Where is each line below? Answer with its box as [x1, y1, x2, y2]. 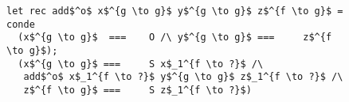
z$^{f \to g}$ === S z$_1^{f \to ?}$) [23, 84, 252, 96]
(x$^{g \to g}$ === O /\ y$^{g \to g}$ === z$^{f [18, 32, 332, 43]
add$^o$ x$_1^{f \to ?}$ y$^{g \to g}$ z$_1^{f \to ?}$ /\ [23, 71, 343, 83]
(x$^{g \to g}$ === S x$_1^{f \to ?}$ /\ [18, 58, 264, 70]
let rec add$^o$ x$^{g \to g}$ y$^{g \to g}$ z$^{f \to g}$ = [6, 6, 343, 17]
